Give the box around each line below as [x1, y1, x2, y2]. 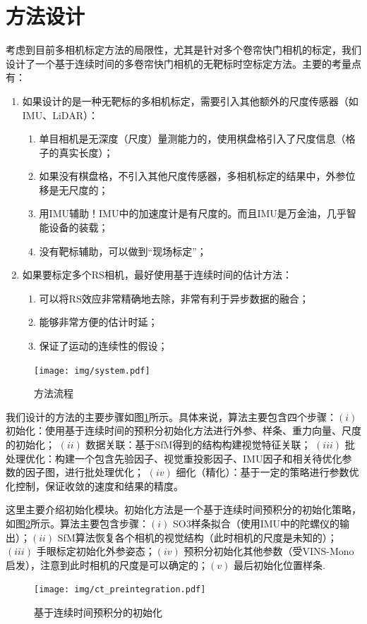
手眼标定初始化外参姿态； [36, 544, 155, 558]
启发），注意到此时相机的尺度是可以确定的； [6, 557, 208, 572]
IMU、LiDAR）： [22, 107, 98, 122]
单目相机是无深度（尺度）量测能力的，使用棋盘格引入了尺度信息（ [39, 131, 346, 146]
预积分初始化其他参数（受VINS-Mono [183, 544, 354, 558]
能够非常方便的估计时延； [39, 314, 158, 329]
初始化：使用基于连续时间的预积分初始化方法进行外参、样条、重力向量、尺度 [6, 423, 361, 438]
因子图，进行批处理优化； [25, 465, 144, 479]
